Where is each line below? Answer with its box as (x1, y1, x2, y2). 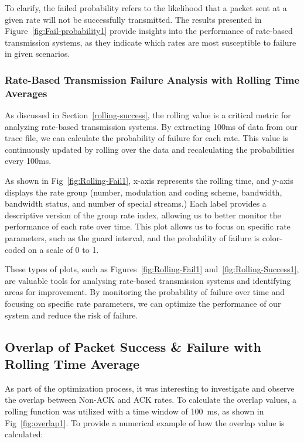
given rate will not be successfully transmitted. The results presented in (5, 13, 262, 25)
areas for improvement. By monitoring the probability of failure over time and (5, 286, 285, 298)
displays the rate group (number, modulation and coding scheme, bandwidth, (5, 186, 282, 198)
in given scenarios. (5, 47, 70, 60)
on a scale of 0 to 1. (28, 243, 99, 255)
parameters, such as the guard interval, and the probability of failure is (5, 232, 259, 244)
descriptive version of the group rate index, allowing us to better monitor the (5, 208, 281, 221)
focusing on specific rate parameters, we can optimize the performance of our (5, 297, 281, 310)
